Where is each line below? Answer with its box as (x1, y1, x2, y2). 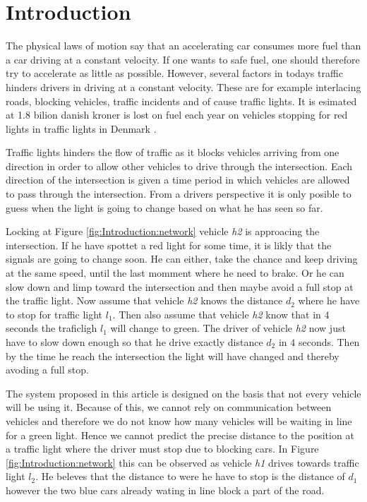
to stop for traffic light (6, 306, 103, 321)
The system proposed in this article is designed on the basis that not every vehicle (6, 386, 361, 400)
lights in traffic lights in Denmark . (6, 121, 157, 136)
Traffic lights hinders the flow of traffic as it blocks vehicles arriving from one (6, 145, 339, 160)
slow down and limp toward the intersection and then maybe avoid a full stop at (6, 279, 354, 294)
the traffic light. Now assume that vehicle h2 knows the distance (6, 293, 283, 308)
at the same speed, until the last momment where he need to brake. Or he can (6, 265, 344, 280)
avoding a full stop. (6, 362, 89, 377)
